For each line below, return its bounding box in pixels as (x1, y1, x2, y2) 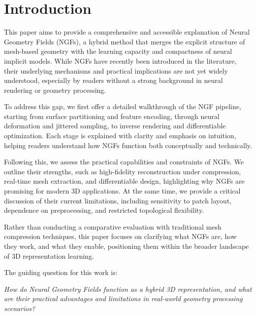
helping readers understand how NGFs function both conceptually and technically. (4, 140, 252, 150)
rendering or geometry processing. (4, 84, 106, 95)
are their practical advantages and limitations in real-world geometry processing (4, 293, 243, 304)
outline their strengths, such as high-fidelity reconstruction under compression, (4, 166, 241, 176)
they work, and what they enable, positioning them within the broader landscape (4, 241, 249, 251)
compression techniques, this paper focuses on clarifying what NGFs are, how (4, 231, 237, 241)
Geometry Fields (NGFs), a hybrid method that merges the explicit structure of (4, 36, 245, 46)
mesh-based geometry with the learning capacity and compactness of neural (4, 46, 232, 56)
